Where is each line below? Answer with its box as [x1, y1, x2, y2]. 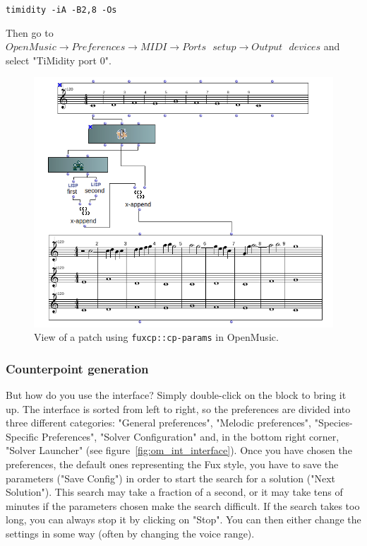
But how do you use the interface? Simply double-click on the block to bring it [6, 388, 347, 402]
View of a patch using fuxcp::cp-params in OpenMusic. [34, 330, 279, 344]
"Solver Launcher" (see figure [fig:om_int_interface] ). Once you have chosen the [6, 443, 352, 458]
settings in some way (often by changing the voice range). [6, 525, 255, 540]
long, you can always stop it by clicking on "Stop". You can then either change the [6, 512, 361, 527]
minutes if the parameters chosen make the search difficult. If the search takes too [6, 498, 360, 513]
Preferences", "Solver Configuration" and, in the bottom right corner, [41, 429, 339, 443]
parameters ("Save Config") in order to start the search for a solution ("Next [6, 470, 335, 485]
